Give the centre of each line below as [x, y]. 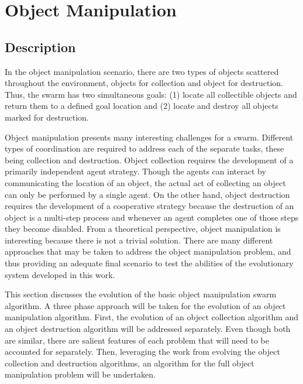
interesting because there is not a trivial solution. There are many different [139, 240]
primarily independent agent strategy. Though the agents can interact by [135, 171]
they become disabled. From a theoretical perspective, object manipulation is [143, 229]
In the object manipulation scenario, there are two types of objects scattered [142, 71]
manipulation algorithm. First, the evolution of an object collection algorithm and [152, 317]
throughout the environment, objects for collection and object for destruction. [144, 83]
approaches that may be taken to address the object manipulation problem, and [148, 251]
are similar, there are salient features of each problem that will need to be [137, 340]
